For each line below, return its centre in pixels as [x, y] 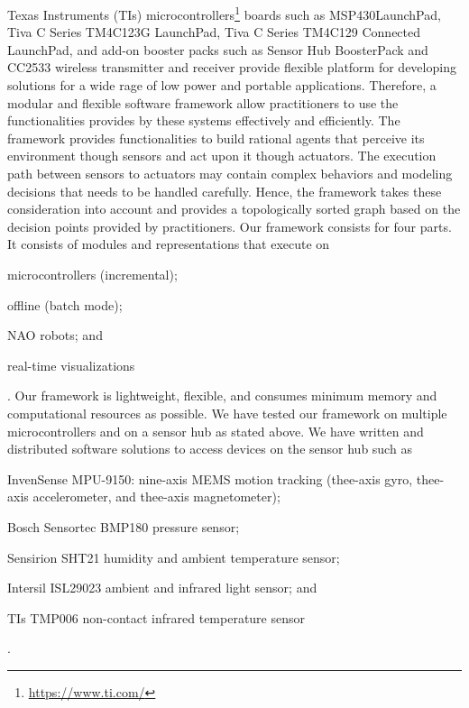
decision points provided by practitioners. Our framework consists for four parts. [230, 226]
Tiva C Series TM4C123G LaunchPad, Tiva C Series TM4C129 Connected [214, 32]
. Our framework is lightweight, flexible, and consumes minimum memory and [222, 395]
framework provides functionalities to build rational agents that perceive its [216, 138]
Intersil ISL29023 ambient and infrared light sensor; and [162, 588]
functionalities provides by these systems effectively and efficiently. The [204, 120]
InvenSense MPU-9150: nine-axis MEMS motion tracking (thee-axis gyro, [210, 478]
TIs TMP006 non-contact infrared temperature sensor [156, 617]
